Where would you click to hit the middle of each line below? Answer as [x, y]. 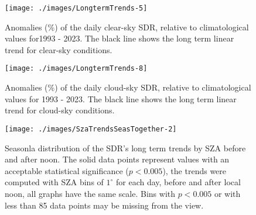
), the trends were [194, 170]
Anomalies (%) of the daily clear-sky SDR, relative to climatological [127, 27]
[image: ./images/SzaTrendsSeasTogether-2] [91, 129]
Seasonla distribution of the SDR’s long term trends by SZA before [125, 148]
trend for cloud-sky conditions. [60, 110]
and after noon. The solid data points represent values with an [117, 159]
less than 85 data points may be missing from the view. [104, 205]
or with [227, 193]
